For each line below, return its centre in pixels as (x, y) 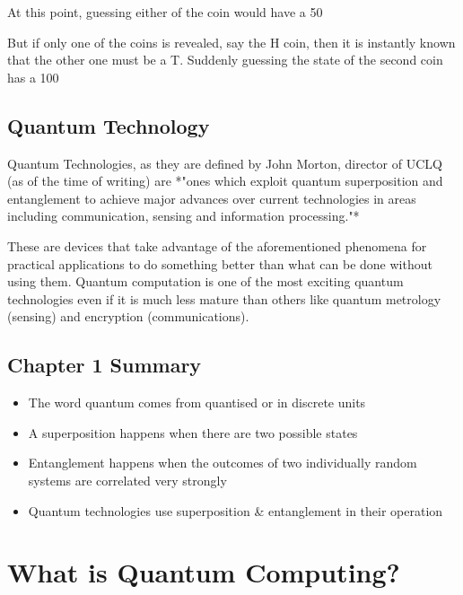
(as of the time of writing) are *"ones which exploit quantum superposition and (225, 181)
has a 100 (33, 77)
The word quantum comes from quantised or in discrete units (197, 402)
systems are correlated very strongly (127, 480)
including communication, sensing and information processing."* (183, 216)
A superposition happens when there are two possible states (193, 432)
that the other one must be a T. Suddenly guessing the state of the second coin (225, 60)
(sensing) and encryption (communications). (128, 316)
